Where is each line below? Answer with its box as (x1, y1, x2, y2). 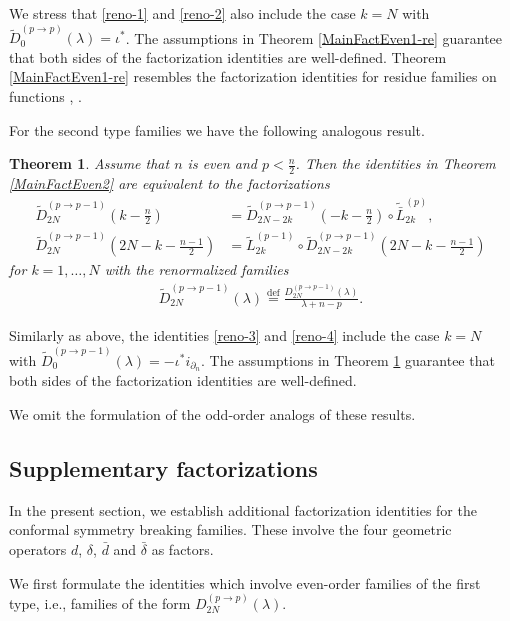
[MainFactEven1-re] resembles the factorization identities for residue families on (9, 66, 497, 87)
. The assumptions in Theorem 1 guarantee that (201, 349, 495, 370)
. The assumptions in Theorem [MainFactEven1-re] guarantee (125, 27, 503, 48)
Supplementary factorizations (9, 453, 318, 484)
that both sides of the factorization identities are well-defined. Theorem (9, 46, 447, 67)
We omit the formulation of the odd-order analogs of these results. (9, 404, 416, 425)
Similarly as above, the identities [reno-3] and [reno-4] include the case (9, 325, 440, 346)
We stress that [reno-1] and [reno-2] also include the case (9, 3, 356, 23)
